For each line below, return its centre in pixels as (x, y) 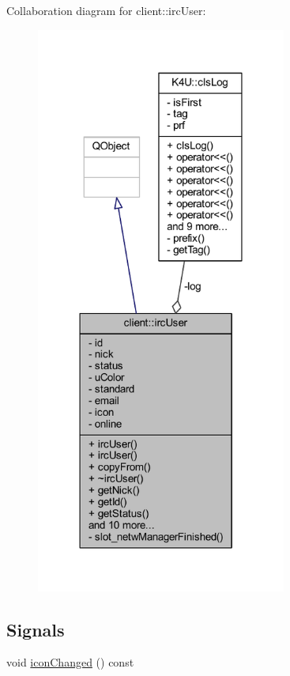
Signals (36, 629)
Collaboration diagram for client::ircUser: (106, 10)
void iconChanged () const (70, 662)
